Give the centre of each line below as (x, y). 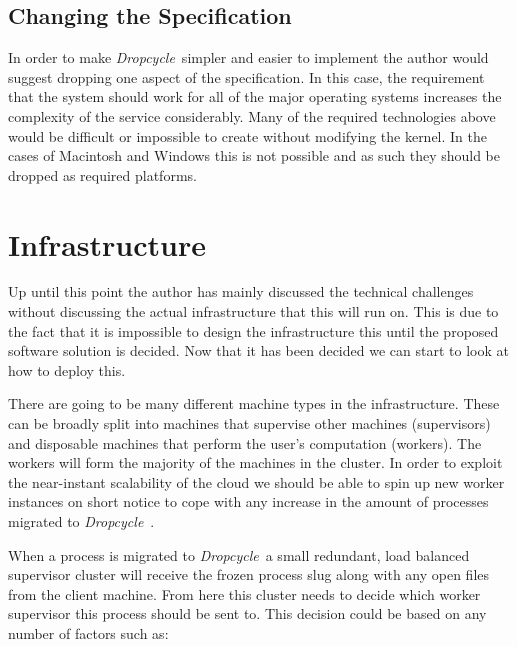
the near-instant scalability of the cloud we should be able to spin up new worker (256, 481)
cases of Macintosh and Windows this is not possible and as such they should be (254, 155)
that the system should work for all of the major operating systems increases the (255, 96)
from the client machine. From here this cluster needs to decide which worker (244, 593)
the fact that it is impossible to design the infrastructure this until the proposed (253, 330)
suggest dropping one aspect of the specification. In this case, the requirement (246, 76)
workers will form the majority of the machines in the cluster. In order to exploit (255, 462)
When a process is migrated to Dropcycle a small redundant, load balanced (239, 554)
